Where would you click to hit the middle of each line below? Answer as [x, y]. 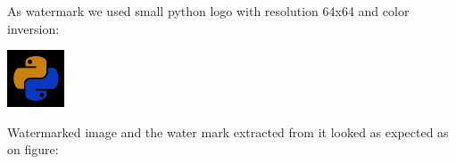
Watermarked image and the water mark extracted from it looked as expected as [228, 131]
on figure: [33, 149]
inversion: [33, 28]
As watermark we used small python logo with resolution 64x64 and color [208, 11]
